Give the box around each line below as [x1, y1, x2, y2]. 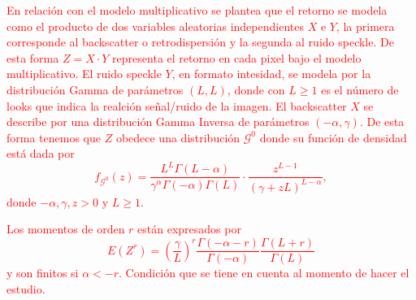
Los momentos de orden [6, 220, 125, 237]
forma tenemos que [6, 128, 101, 146]
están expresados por [137, 220, 241, 237]
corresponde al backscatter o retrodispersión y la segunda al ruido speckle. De [6, 33, 394, 50]
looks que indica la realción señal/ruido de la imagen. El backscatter [6, 97, 347, 114]
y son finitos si [6, 264, 79, 281]
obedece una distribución [115, 128, 240, 146]
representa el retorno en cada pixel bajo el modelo [112, 49, 362, 66]
